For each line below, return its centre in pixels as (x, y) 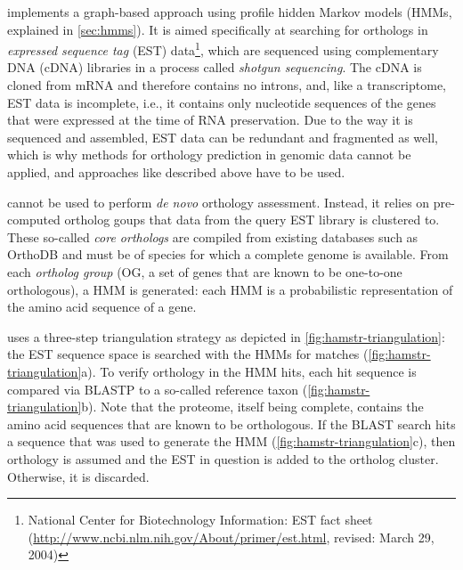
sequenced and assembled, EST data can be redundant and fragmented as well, (223, 137)
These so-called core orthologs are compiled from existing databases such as (213, 236)
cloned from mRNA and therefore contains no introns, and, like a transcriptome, (227, 85)
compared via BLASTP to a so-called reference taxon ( (158, 389)
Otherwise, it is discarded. (78, 476)
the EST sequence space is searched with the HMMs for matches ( (188, 354)
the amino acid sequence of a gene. (102, 307)
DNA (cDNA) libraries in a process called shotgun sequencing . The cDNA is (215, 67)
